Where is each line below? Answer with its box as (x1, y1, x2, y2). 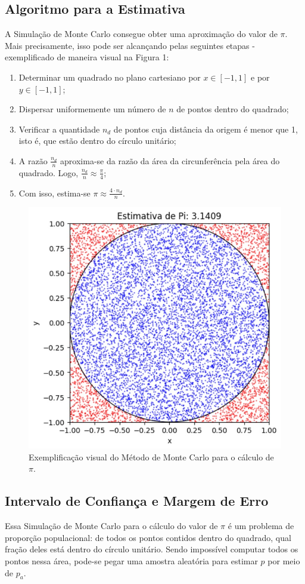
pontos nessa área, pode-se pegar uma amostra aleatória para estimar (5, 555, 258, 567)
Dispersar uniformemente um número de (18, 103, 166, 115)
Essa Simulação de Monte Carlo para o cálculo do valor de (5, 520, 218, 532)
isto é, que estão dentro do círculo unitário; (18, 134, 176, 147)
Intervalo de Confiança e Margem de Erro (5, 491, 269, 510)
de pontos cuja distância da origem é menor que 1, (113, 122, 298, 135)
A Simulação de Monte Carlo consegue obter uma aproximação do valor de (5, 27, 278, 40)
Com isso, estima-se (18, 186, 91, 199)
